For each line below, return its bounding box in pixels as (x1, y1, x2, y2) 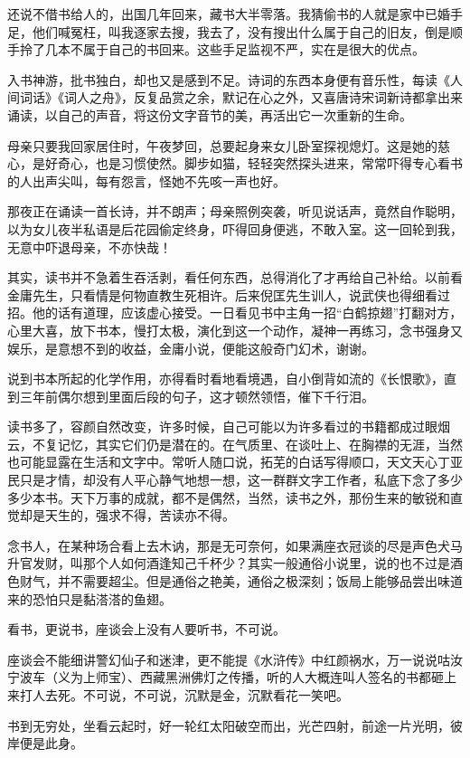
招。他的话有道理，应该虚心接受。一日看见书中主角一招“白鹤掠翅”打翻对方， (7, 303, 463, 322)
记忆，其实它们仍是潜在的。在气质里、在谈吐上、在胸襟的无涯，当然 (57, 434, 463, 453)
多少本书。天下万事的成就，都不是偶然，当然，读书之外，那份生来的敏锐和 (7, 488, 450, 507)
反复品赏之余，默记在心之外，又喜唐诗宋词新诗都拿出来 (133, 88, 463, 107)
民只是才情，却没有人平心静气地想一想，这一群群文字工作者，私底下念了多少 (7, 470, 463, 489)
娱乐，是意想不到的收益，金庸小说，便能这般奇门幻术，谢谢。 (7, 338, 374, 357)
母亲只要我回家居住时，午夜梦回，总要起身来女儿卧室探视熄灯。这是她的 (7, 136, 437, 155)
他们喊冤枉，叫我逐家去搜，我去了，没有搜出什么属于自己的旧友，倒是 (32, 22, 450, 41)
